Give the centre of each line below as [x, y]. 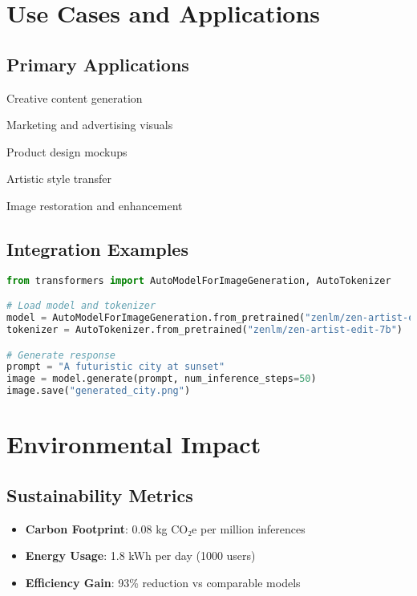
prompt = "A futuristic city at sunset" [116, 367]
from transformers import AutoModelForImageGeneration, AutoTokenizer [199, 280]
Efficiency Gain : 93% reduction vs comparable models [163, 582]
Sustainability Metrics [100, 495]
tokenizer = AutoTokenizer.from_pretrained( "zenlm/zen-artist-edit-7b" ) [204, 330]
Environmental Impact [134, 444]
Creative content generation [75, 97]
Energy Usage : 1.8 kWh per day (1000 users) [140, 555]
